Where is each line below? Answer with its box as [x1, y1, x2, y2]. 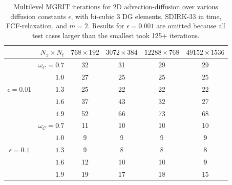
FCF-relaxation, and [6, 21, 67, 31]
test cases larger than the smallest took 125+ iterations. [32, 30, 200, 40]
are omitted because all [156, 21, 226, 31]
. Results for [87, 21, 125, 31]
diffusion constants [10, 11, 66, 21]
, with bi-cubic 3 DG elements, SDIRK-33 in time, [71, 11, 222, 21]
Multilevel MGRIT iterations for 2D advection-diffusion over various [14, 1, 218, 11]
